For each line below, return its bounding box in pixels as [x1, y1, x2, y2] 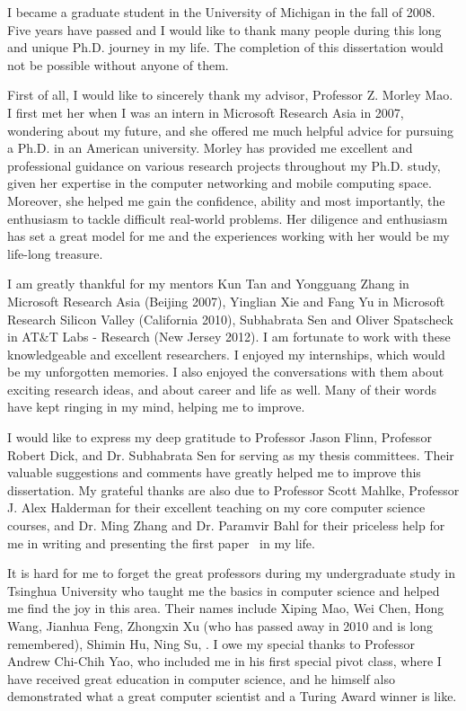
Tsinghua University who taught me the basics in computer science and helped [7, 581, 440, 600]
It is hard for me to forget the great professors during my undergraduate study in [7, 564, 455, 582]
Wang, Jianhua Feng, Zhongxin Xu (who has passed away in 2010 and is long [7, 617, 434, 635]
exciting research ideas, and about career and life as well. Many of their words [7, 379, 437, 398]
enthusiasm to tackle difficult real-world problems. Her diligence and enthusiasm [7, 209, 448, 227]
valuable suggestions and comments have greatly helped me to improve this [7, 463, 421, 482]
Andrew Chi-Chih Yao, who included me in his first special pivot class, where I [7, 652, 442, 671]
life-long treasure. [7, 244, 103, 262]
